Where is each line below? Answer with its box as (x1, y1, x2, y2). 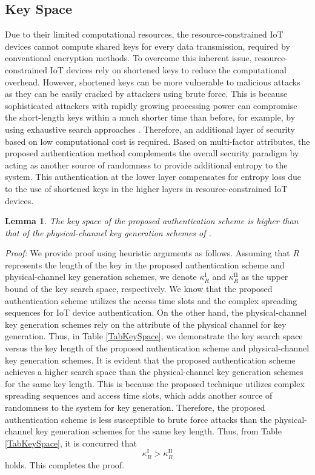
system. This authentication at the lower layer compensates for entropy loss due (5, 170, 302, 183)
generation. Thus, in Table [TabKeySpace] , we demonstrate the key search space (5, 330, 303, 342)
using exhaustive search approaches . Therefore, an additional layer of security (5, 122, 295, 135)
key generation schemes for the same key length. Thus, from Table (35, 425, 282, 437)
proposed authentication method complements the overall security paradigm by (5, 147, 299, 159)
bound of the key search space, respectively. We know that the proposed (5, 282, 273, 295)
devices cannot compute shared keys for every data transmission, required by (5, 39, 290, 52)
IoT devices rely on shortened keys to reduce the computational (50, 63, 287, 76)
